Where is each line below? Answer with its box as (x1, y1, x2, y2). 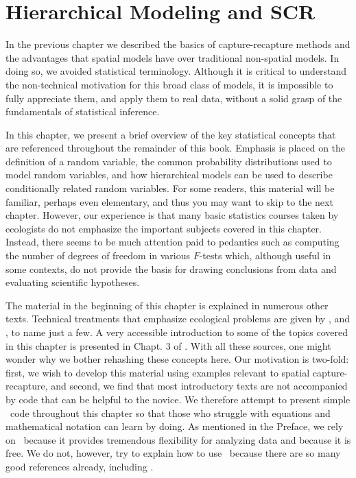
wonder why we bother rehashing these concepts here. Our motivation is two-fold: (5, 352, 349, 366)
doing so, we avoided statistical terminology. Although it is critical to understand (5, 64, 347, 78)
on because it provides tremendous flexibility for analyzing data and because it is (5, 432, 351, 446)
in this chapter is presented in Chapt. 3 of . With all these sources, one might (5, 338, 331, 352)
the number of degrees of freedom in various (5, 248, 191, 263)
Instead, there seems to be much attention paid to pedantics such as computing (5, 235, 340, 249)
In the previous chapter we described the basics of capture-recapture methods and (5, 37, 351, 51)
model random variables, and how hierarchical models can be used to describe (5, 167, 333, 182)
